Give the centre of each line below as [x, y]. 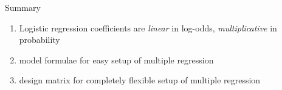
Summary [23, 7]
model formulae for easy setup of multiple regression [116, 59]
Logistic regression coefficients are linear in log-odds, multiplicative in [148, 27]
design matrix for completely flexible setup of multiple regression [140, 80]
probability [40, 40]
